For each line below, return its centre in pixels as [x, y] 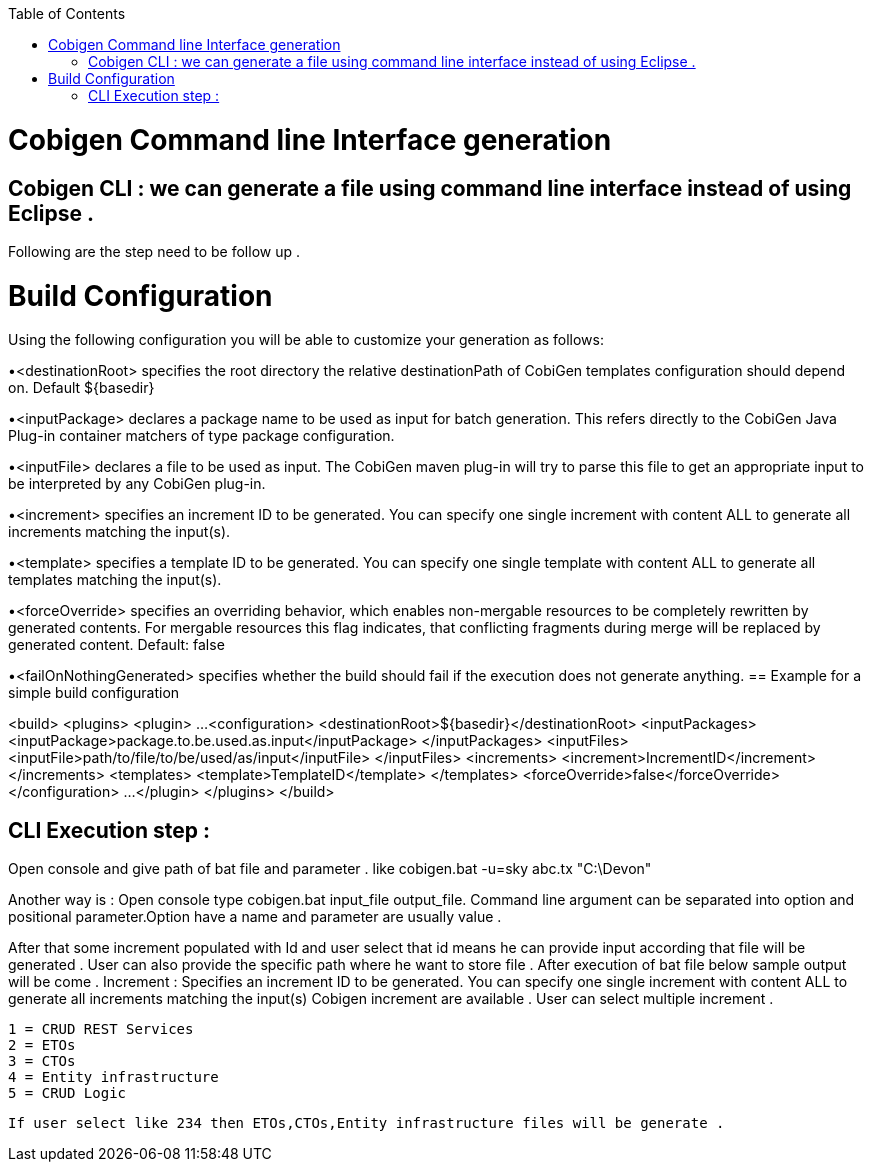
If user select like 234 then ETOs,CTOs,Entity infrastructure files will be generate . [366, 1123]
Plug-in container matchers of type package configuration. [201, 436]
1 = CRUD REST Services [101, 1029]
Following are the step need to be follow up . [154, 251]
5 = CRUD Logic [67, 1093]
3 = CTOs [42, 1061]
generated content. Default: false [116, 645]
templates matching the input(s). [115, 580]
